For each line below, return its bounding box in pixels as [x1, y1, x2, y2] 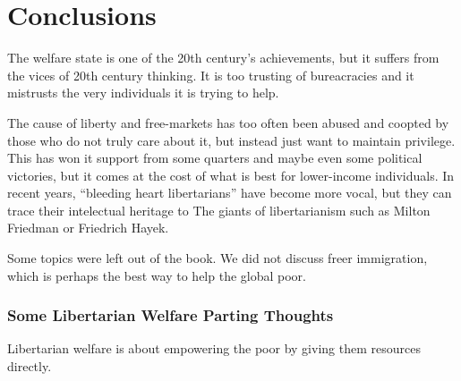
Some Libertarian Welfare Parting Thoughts [7, 304, 334, 326]
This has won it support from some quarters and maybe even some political [7, 148, 423, 167]
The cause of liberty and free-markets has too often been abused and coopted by [7, 113, 449, 131]
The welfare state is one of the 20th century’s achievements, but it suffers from [7, 48, 440, 67]
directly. [7, 357, 52, 376]
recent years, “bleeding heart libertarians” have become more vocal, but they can [7, 183, 452, 202]
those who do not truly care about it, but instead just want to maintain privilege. [7, 131, 456, 149]
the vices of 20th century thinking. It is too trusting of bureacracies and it [7, 65, 414, 84]
